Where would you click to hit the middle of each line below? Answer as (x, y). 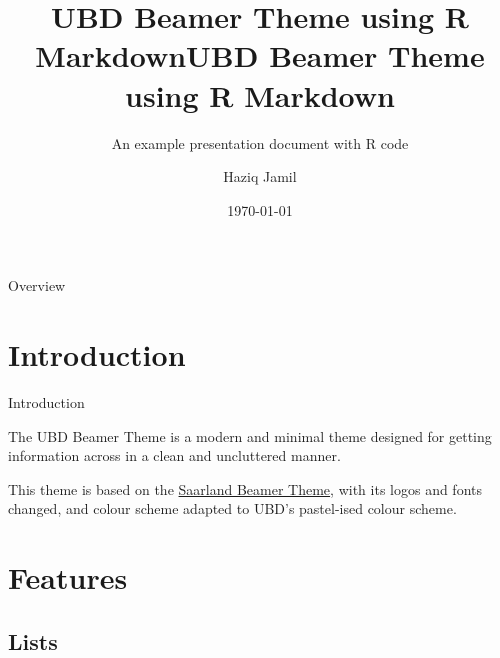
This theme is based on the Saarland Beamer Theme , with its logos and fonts (245, 488)
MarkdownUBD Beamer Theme (260, 55)
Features (68, 577)
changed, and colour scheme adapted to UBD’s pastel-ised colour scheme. (232, 508)
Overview (37, 285)
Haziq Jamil (260, 176)
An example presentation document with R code (260, 142)
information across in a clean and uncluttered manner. (174, 455)
